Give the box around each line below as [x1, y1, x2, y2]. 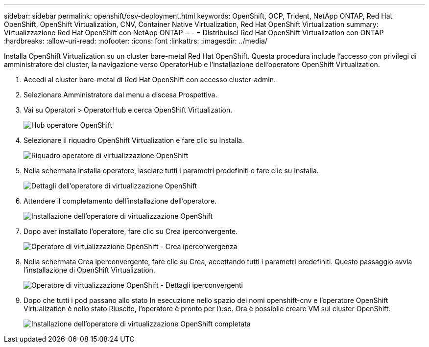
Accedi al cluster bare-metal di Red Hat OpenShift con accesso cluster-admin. [24, 75, 276, 84]
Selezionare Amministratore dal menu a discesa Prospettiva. [24, 91, 217, 99]
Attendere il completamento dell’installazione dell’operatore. [24, 197, 217, 205]
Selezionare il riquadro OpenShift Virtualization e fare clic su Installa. [24, 136, 244, 144]
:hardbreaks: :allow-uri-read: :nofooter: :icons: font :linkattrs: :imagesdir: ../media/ [4, 37, 267, 45]
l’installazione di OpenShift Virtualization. [24, 266, 155, 274]
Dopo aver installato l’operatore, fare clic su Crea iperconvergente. [24, 227, 238, 235]
